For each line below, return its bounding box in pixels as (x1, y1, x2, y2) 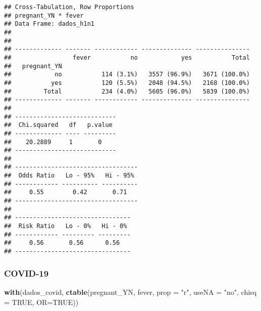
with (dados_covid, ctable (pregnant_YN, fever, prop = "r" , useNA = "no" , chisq (4, 286, 257, 297)
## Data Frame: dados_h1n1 (4, 20, 94, 28)
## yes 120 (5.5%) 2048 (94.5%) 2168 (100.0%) (4, 79, 250, 86)
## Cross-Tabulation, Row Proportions (4, 4, 134, 11)
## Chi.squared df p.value (4, 121, 113, 129)
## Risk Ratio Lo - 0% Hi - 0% (4, 223, 127, 230)
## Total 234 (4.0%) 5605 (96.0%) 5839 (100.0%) (4, 87, 250, 95)
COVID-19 (4, 266, 49, 279)
